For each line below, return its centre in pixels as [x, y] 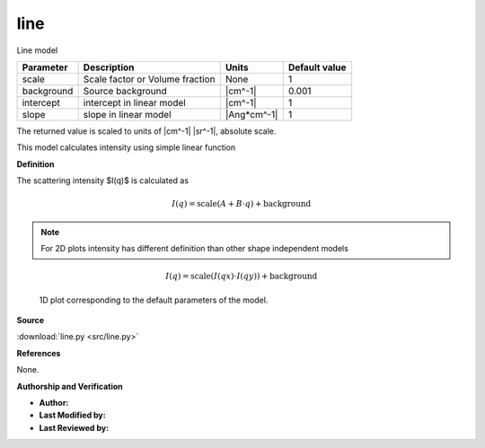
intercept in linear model [134, 102]
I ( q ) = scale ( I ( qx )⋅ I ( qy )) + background [242, 277]
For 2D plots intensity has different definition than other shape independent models [195, 249]
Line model [37, 50]
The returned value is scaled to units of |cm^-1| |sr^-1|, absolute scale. [146, 131]
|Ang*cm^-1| [251, 114]
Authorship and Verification [70, 386]
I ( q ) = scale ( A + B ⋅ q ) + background [242, 204]
